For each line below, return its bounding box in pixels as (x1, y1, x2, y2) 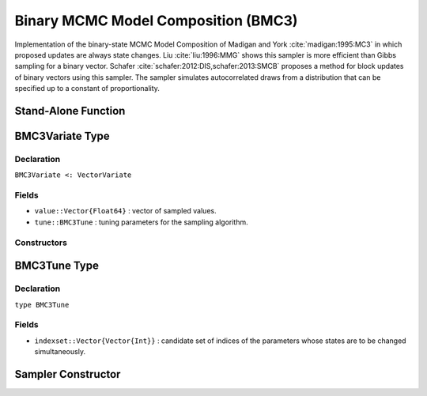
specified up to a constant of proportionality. (14, 84, 160, 93)
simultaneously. (34, 347, 86, 356)
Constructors (14, 237, 67, 248)
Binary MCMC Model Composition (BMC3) (14, 12, 298, 29)
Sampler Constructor (14, 368, 121, 381)
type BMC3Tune (14, 300, 70, 309)
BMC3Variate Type (14, 129, 110, 142)
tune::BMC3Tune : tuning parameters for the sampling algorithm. (34, 217, 248, 227)
